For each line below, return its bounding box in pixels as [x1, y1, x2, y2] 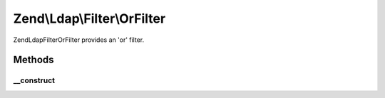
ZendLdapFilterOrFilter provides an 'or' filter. [13, 36, 145, 44]
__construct [13, 75, 56, 85]
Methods [13, 54, 54, 66]
